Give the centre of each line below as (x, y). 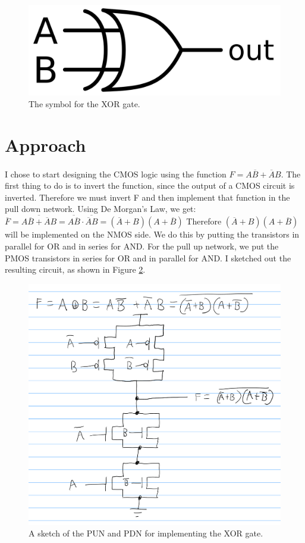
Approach (45, 144)
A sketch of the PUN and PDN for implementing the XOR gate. (146, 533)
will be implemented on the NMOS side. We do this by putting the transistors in (152, 234)
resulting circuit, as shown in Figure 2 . (75, 269)
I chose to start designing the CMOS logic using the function (116, 174)
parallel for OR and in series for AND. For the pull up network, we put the (142, 246)
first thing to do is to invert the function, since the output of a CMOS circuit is (150, 185)
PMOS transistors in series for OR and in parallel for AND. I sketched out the (148, 258)
